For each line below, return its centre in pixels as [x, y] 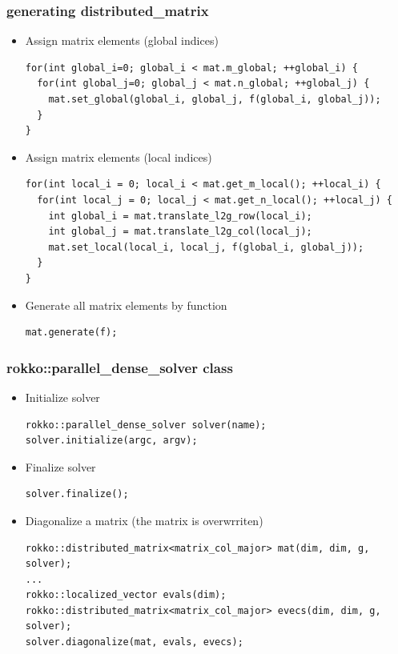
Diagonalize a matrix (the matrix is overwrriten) [144, 520]
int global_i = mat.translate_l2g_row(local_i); [180, 216]
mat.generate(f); [71, 333]
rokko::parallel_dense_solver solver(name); [146, 425]
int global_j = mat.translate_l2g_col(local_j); [180, 232]
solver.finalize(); [77, 494]
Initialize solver [62, 397]
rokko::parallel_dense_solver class [120, 367]
